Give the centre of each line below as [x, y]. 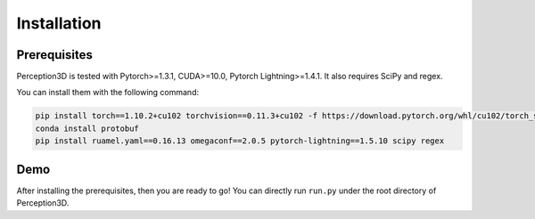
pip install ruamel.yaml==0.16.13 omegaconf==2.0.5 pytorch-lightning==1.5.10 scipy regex [240, 141]
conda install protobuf [87, 128]
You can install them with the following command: [108, 93]
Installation [59, 23]
